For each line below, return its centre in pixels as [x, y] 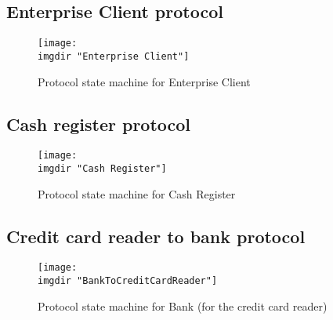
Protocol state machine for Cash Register [137, 193]
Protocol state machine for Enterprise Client [144, 81]
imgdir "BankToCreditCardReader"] [128, 281]
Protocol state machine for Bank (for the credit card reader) [183, 305]
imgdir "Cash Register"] [102, 168]
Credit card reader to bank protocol [156, 236]
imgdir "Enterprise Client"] [114, 56]
